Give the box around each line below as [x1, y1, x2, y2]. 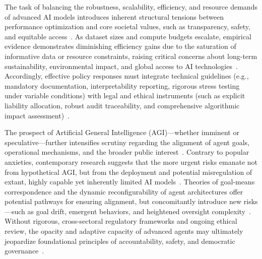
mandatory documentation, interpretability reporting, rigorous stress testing [5, 80, 240, 91]
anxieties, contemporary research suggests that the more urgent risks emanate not [5, 156, 258, 167]
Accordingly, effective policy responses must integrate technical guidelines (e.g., [5, 71, 249, 81]
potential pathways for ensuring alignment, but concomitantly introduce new [5, 196, 242, 207]
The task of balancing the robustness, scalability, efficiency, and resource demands [5, 2, 257, 12]
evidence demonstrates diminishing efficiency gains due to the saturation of [5, 41, 236, 51]
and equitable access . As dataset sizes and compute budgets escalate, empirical [5, 31, 251, 41]
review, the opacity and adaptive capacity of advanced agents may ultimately [5, 226, 243, 236]
